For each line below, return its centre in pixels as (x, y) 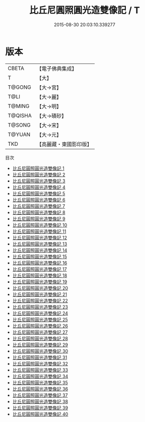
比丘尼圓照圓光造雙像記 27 (40, 332)
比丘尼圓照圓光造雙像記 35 (40, 382)
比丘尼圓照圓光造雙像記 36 (40, 389)
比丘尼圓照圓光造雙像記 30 (40, 351)
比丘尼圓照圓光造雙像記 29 (40, 345)
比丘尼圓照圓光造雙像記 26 (40, 326)
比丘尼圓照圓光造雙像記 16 (40, 263)
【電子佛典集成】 (57, 69)
